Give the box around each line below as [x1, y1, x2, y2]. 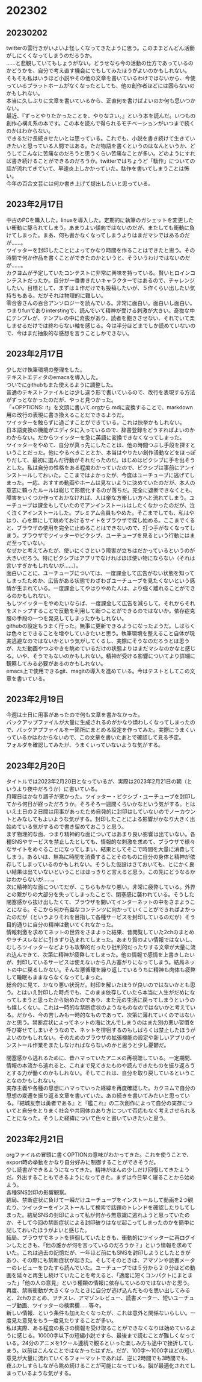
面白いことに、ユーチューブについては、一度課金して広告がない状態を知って [6, 569, 195, 576]
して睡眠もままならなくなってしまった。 [6, 974, 106, 981]
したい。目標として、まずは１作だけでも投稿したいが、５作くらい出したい [6, 284, 191, 291]
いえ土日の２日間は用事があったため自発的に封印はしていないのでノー [6, 808, 180, 815]
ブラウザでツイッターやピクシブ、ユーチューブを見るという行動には [22, 532, 190, 539]
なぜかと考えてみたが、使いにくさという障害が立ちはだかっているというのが [6, 547, 195, 554]
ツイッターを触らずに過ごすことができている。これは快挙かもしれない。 [6, 418, 185, 426]
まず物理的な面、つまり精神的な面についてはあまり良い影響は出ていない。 [6, 831, 191, 838]
